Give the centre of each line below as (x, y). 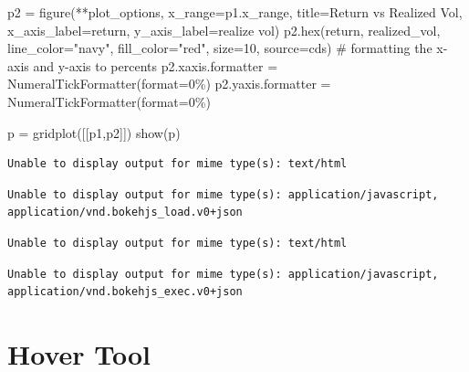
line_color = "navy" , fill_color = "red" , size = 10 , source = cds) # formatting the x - (228, 48)
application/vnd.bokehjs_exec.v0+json (125, 292)
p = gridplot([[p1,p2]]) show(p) (94, 132)
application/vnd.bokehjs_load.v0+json (125, 213)
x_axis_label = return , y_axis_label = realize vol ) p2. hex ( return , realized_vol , (224, 30)
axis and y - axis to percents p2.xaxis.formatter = (143, 65)
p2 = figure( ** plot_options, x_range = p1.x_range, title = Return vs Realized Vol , (235, 12)
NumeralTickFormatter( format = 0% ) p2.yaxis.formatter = (169, 84)
